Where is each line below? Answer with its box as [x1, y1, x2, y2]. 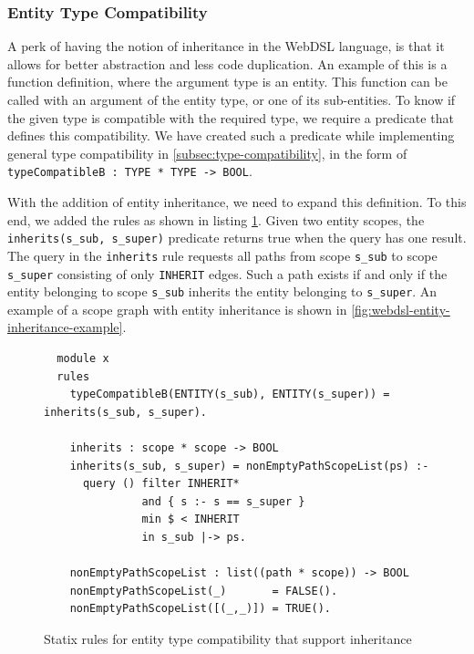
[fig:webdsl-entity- [351, 299, 450, 318]
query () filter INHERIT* [82, 477, 240, 491]
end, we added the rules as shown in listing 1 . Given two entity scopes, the [7, 210, 425, 229]
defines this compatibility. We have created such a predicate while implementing [7, 126, 455, 145]
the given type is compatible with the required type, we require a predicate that [7, 108, 454, 127]
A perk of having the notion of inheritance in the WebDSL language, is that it [7, 36, 445, 56]
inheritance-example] [7, 317, 123, 337]
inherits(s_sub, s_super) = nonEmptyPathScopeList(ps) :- [69, 459, 429, 472]
